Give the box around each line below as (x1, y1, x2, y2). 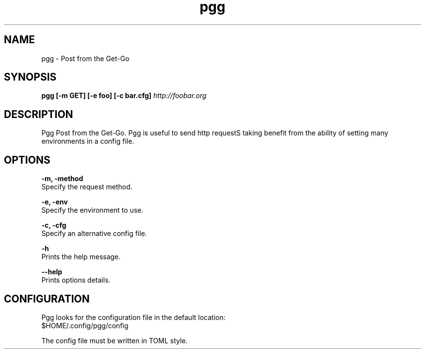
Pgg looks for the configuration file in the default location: (41, 313, 226, 321)
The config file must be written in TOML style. (41, 336, 188, 345)
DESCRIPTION (4, 108, 73, 120)
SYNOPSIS (4, 71, 57, 84)
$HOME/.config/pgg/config (41, 321, 129, 330)
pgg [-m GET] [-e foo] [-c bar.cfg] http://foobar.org (41, 91, 207, 100)
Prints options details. (41, 276, 111, 285)
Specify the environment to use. (41, 206, 144, 215)
